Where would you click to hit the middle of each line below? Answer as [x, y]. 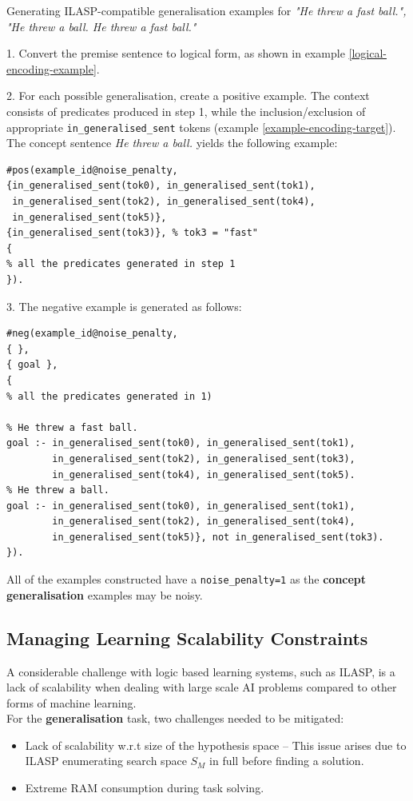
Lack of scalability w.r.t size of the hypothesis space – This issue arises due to [216, 745]
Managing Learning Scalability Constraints [187, 638]
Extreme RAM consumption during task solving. [145, 788]
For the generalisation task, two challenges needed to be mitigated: [175, 718]
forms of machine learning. [71, 702]
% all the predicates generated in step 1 [121, 264]
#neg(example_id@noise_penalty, [92, 334]
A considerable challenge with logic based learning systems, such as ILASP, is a [201, 671]
